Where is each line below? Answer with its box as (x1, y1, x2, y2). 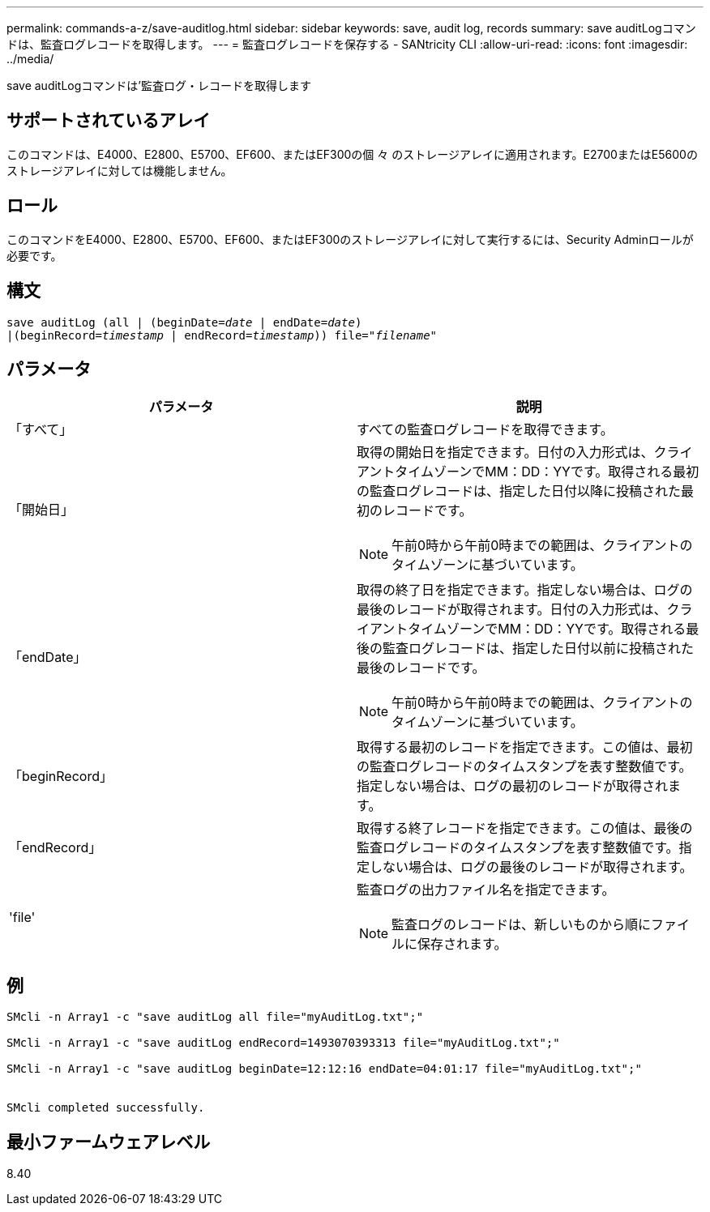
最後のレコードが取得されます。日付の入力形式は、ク (357, 601, 680, 618)
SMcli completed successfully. (6, 1101, 205, 1115)
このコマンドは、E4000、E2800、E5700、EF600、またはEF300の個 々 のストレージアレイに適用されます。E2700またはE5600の (6, 147, 698, 161)
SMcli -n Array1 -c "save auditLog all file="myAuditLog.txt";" (6, 1010, 424, 1024)
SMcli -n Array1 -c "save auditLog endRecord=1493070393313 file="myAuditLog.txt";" (6, 1036, 560, 1050)
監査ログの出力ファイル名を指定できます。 (357, 881, 615, 898)
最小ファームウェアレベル (6, 1131, 211, 1152)
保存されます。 (417, 936, 507, 953)
